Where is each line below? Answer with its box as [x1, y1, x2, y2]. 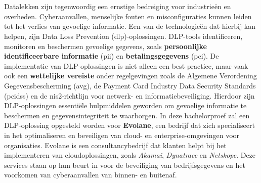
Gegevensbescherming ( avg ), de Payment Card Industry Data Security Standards [4, 80, 256, 90]
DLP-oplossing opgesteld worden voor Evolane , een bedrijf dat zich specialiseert [4, 120, 255, 130]
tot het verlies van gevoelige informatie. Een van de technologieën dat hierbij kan [4, 21, 255, 31]
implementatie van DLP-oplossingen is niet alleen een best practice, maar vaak [4, 60, 248, 71]
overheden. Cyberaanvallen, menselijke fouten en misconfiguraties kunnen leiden [4, 11, 252, 21]
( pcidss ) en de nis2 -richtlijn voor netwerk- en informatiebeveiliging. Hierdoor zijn [4, 90, 255, 101]
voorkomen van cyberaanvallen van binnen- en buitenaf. [4, 169, 177, 180]
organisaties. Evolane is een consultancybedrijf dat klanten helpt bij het [4, 140, 227, 150]
